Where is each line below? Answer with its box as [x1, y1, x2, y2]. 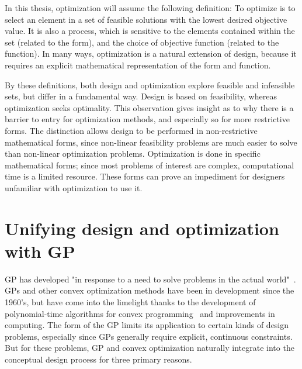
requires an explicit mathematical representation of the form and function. [5, 58, 271, 71]
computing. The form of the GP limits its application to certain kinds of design [5, 319, 289, 331]
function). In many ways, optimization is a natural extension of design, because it [5, 47, 297, 60]
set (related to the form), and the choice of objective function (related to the [5, 36, 279, 48]
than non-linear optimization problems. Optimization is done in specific [5, 147, 261, 160]
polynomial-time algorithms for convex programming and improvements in [5, 307, 275, 319]
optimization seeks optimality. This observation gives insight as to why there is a [5, 101, 294, 113]
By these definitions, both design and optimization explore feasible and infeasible [5, 78, 295, 91]
